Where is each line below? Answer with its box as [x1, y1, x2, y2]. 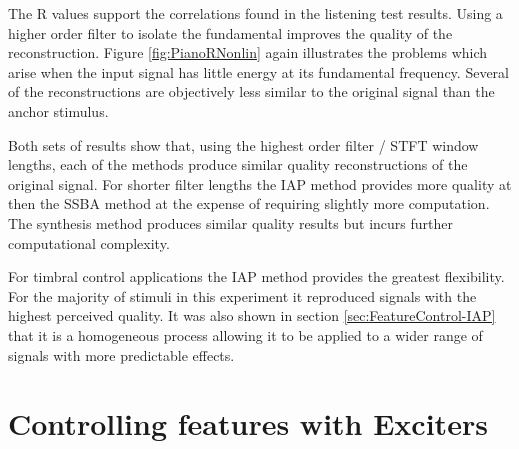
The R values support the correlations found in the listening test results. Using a [8, 3, 503, 23]
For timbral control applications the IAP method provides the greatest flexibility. [8, 266, 505, 287]
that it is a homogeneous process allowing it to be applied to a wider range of [8, 324, 483, 345]
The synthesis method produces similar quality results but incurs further [8, 212, 453, 233]
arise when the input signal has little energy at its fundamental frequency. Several [8, 61, 509, 82]
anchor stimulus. [8, 100, 109, 121]
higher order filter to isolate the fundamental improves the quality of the [8, 22, 453, 43]
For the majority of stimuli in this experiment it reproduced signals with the [8, 285, 477, 306]
